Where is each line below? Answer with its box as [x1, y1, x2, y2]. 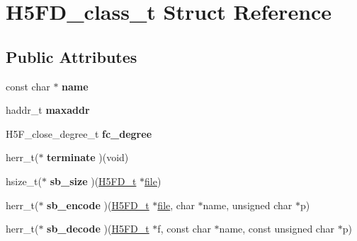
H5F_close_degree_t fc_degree [6, 126, 152, 141]
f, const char [157, 221, 211, 236]
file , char [157, 197, 195, 212]
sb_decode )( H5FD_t [47, 221, 149, 236]
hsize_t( [6, 173, 42, 188]
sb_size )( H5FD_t [50, 173, 137, 188]
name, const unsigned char [219, 221, 334, 236]
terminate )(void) [47, 150, 129, 165]
